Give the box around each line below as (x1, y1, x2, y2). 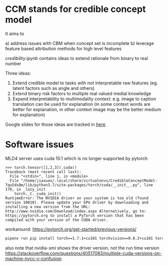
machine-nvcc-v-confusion (5, 256, 62, 262)
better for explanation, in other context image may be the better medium (12, 106, 161, 112)
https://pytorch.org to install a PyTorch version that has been (5, 213, 144, 218)
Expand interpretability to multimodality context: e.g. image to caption (12, 96, 156, 102)
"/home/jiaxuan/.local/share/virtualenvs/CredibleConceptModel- (20, 178, 157, 183)
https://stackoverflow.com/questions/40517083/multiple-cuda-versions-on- (5, 250, 162, 256)
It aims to (5, 30, 24, 36)
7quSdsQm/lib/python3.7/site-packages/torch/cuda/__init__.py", (5, 182, 142, 188)
